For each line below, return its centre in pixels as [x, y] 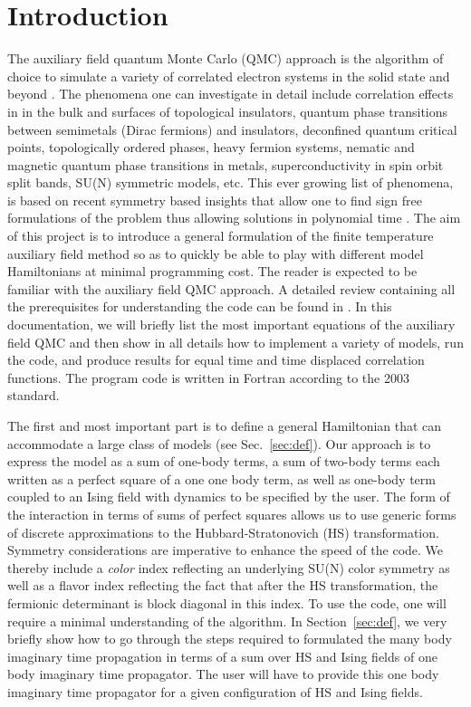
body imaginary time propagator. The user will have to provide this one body [223, 674]
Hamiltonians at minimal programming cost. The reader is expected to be [212, 271]
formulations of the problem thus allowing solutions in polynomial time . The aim [234, 218]
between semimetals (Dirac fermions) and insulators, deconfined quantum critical [232, 129]
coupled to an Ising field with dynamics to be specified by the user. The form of [229, 497]
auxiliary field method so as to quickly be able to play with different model [216, 253]
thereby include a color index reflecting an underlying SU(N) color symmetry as [229, 567]
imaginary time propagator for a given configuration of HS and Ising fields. [215, 691]
